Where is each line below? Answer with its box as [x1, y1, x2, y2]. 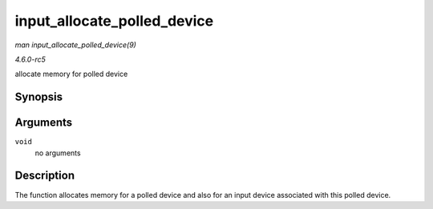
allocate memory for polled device [14, 69, 128, 79]
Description [14, 169, 75, 183]
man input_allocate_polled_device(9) [14, 40, 136, 50]
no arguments [34, 148, 81, 158]
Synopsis [14, 90, 63, 104]
